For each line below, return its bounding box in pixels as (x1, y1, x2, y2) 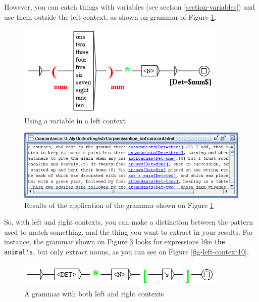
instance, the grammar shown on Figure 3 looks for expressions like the (4, 236, 225, 247)
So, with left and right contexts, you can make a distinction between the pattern (4, 217, 253, 227)
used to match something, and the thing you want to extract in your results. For (4, 226, 253, 237)
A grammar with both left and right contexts (24, 288, 164, 298)
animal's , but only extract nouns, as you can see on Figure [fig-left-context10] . (4, 246, 249, 257)
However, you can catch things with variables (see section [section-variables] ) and (4, 2, 255, 12)
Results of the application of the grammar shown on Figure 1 (24, 199, 214, 210)
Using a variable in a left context (24, 115, 126, 125)
